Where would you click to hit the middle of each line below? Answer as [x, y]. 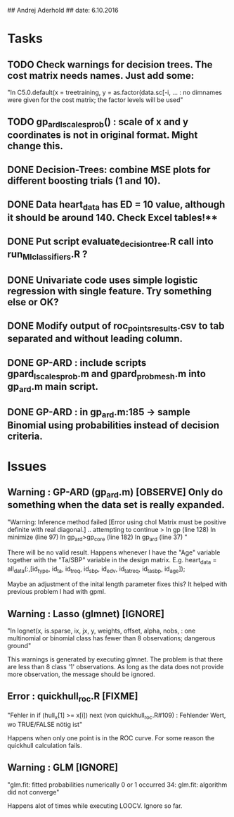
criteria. [25, 436]
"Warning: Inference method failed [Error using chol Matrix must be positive [117, 522]
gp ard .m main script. [53, 387]
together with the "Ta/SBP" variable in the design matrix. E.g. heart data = [112, 560]
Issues [27, 466]
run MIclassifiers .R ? [47, 255]
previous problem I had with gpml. [57, 592]
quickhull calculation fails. [45, 745]
